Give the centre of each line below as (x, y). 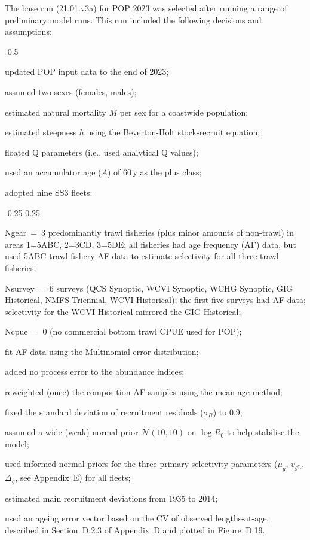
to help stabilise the (263, 432)
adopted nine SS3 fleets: (49, 192)
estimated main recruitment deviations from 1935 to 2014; (111, 498)
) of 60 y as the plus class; (155, 172)
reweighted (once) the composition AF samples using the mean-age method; (144, 392)
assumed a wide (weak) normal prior (72, 432)
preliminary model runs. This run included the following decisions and (133, 19)
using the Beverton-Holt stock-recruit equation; (174, 132)
